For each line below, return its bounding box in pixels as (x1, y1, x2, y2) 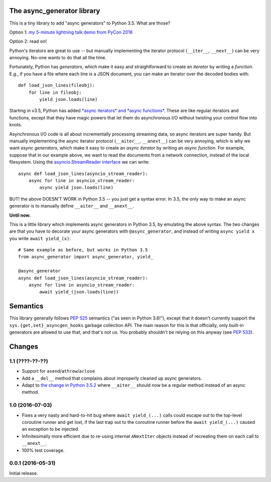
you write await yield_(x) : (9, 235, 71, 241)
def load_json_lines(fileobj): (18, 83, 95, 88)
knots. (9, 122, 23, 128)
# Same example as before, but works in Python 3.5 (18, 247, 148, 253)
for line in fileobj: (28, 89, 82, 95)
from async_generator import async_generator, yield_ (18, 254, 153, 260)
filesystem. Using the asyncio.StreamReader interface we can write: (9, 159, 150, 165)
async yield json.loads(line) (39, 185, 114, 191)
